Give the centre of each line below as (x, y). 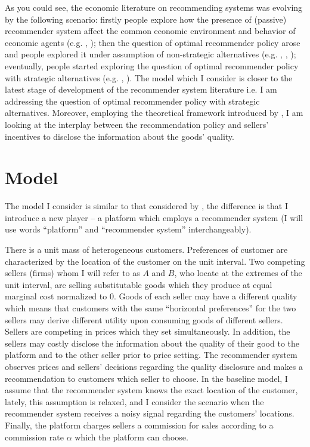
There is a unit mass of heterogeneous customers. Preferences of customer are (146, 249)
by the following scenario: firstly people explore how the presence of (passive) (146, 19)
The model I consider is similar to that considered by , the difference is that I (146, 206)
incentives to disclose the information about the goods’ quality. (120, 136)
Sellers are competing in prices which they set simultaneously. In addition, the (148, 331)
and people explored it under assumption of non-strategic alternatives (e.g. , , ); (151, 54)
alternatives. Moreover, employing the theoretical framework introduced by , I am (154, 113)
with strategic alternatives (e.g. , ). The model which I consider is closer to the (149, 77)
